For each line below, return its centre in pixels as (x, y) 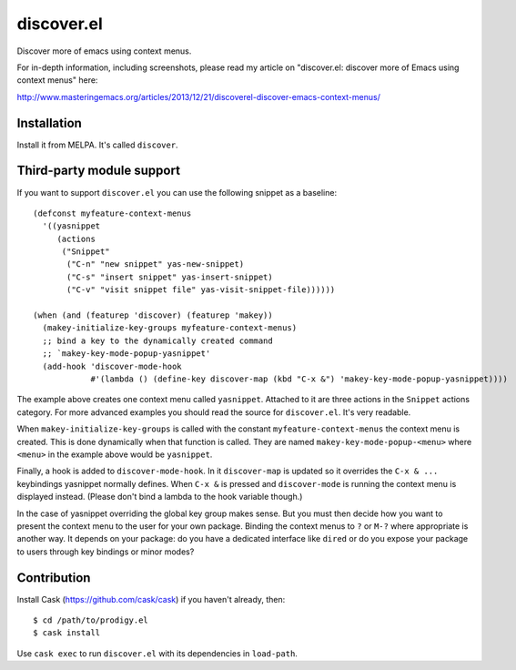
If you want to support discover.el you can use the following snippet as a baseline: (177, 192)
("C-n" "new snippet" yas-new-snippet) (156, 264)
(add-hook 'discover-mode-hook (112, 366)
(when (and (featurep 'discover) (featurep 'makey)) (153, 315)
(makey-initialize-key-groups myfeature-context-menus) (170, 328)
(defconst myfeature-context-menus (112, 213)
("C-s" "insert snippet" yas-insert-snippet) (170, 277)
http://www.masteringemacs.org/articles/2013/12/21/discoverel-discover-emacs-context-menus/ (199, 96)
